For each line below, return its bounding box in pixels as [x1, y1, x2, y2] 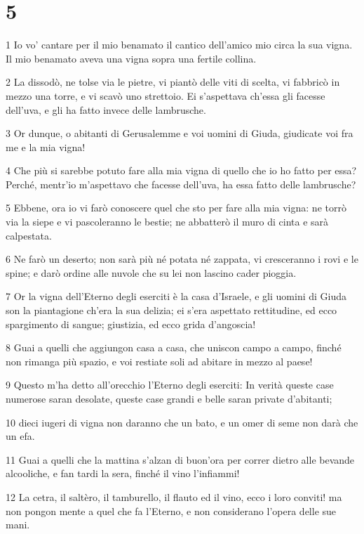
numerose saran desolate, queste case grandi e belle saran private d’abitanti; [6, 391, 332, 405]
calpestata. [6, 228, 52, 242]
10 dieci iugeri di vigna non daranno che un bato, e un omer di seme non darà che [6, 415, 358, 429]
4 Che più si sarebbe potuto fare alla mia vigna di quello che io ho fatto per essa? [6, 163, 357, 178]
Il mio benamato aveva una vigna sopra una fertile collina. [6, 51, 257, 65]
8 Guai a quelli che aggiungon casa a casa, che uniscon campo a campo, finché [6, 340, 342, 355]
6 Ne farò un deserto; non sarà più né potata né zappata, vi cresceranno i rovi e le [6, 252, 358, 266]
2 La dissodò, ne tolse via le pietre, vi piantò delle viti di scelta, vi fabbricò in [6, 74, 340, 89]
